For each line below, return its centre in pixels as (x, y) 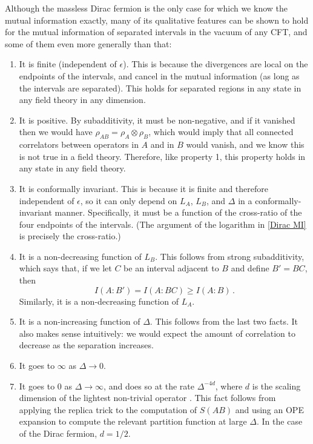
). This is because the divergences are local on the (216, 64)
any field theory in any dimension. (82, 100)
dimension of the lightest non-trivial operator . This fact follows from (147, 398)
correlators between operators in (79, 144)
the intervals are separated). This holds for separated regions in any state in (160, 88)
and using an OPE (269, 409)
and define (250, 268)
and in (162, 144)
